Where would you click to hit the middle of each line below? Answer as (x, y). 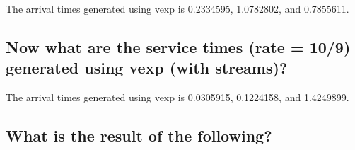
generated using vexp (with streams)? (147, 68)
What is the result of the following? (139, 135)
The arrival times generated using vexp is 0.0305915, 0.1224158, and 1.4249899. (177, 97)
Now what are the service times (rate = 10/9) (178, 46)
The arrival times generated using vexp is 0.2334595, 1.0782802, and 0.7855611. (177, 8)
